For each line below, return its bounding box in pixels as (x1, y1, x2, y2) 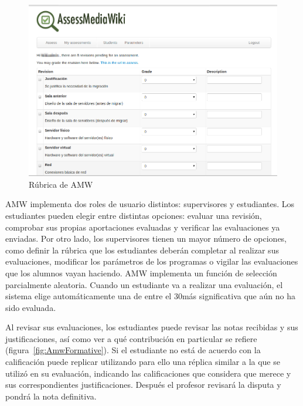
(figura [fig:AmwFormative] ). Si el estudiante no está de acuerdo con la (5, 344, 261, 356)
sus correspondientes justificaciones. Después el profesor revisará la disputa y (5, 378, 281, 391)
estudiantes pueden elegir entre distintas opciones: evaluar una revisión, (5, 209, 262, 221)
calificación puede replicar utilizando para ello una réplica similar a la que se (5, 356, 280, 368)
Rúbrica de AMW (29, 178, 93, 190)
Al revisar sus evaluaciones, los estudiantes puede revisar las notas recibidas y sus (5, 321, 298, 333)
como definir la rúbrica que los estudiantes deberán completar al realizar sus (5, 243, 279, 256)
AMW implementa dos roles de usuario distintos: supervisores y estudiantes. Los (5, 198, 295, 210)
